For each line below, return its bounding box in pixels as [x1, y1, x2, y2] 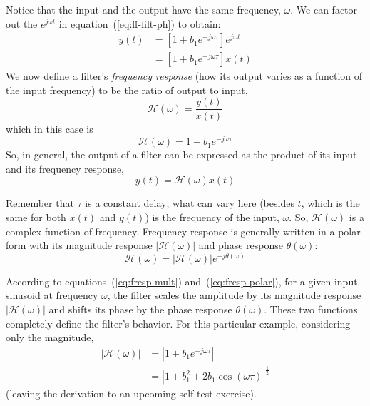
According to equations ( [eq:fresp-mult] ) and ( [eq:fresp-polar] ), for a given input [6, 273, 358, 288]
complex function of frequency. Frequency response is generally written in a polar [6, 223, 361, 238]
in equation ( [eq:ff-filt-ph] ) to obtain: [58, 16, 221, 31]
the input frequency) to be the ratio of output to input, [6, 82, 248, 97]
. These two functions [264, 302, 358, 316]
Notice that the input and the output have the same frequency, [6, 2, 281, 16]
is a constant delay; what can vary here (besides [85, 196, 294, 210]
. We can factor [290, 2, 358, 16]
